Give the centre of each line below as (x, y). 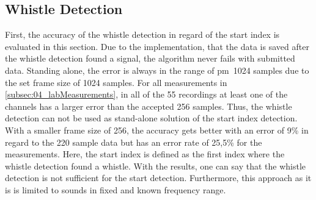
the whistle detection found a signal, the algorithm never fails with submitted (150, 58)
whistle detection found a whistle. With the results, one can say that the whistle (156, 166)
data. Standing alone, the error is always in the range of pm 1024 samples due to (157, 70)
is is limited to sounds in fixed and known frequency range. (116, 189)
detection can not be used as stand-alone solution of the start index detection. (151, 118)
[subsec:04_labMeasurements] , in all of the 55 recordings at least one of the (146, 94)
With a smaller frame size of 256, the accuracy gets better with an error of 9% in (157, 130)
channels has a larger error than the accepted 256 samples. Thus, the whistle (149, 106)
